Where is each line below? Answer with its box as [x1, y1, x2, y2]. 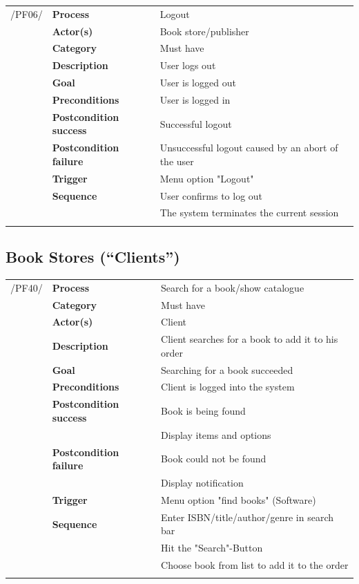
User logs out [159, 58, 216, 73]
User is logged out [159, 75, 236, 90]
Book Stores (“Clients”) [6, 246, 180, 267]
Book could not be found [161, 451, 266, 466]
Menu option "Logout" [159, 171, 254, 185]
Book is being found [161, 404, 246, 418]
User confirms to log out [159, 188, 263, 202]
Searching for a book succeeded [161, 362, 293, 377]
